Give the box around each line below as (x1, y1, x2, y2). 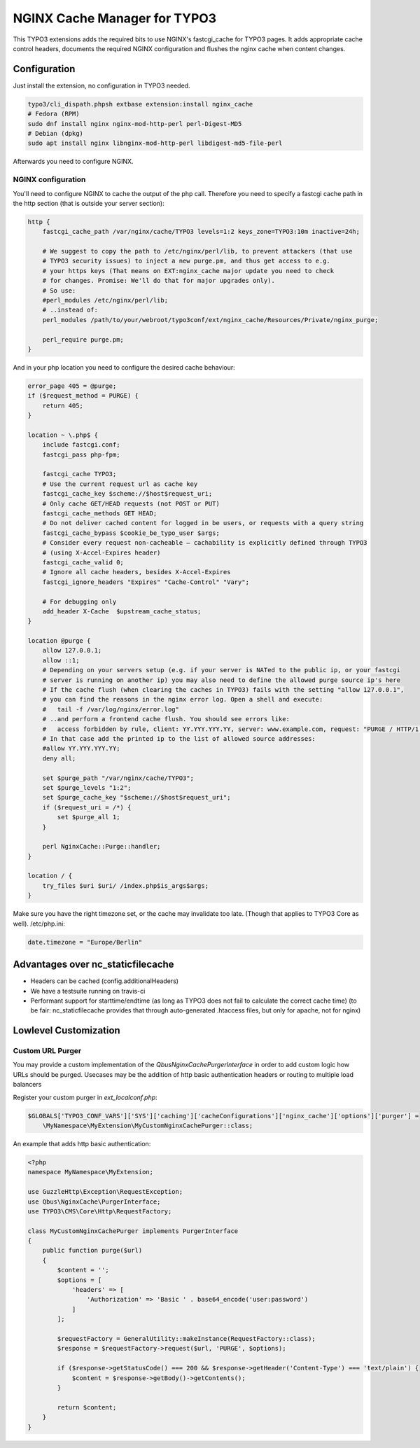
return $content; (57, 1403, 117, 1411)
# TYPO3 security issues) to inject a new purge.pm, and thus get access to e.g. (42, 257, 330, 265)
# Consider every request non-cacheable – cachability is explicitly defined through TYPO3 (42, 539, 367, 547)
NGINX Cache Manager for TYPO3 (13, 11, 217, 26)
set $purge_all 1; (57, 813, 120, 821)
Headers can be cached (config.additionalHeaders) (30, 977, 178, 985)
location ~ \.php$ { (27, 431, 98, 439)
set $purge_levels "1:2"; (42, 784, 132, 791)
